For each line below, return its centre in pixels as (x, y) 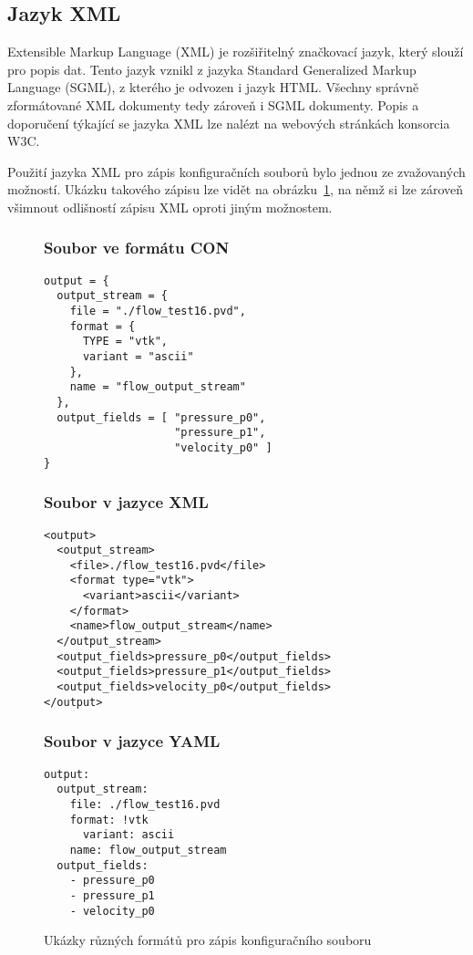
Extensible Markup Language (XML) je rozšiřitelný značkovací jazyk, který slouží (236, 52)
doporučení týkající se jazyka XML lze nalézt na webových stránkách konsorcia (229, 123)
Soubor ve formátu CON (137, 248)
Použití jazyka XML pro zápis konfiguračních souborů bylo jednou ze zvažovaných (236, 171)
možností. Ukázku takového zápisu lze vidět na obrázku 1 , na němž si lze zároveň (235, 189)
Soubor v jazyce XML (126, 502)
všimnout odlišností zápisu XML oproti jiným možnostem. (170, 207)
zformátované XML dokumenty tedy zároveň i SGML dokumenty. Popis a (213, 104)
